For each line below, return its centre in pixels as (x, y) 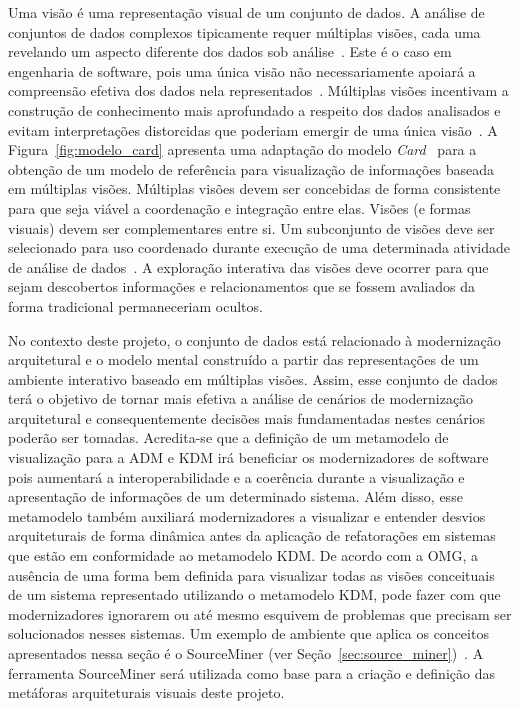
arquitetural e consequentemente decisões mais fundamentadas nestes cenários (247, 417)
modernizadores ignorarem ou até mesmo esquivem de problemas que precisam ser (260, 613)
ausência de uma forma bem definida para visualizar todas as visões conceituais (251, 574)
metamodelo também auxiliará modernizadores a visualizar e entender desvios (247, 515)
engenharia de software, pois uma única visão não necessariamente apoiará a (242, 70)
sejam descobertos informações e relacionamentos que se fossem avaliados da (241, 286)
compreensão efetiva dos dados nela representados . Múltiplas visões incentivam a (258, 90)
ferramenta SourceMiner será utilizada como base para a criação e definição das (251, 672)
